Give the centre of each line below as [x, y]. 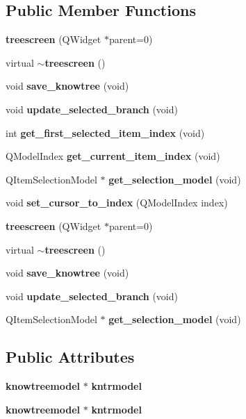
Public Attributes [70, 357]
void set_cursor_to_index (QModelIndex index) [117, 203]
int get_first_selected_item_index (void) [105, 132]
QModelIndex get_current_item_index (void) [113, 156]
